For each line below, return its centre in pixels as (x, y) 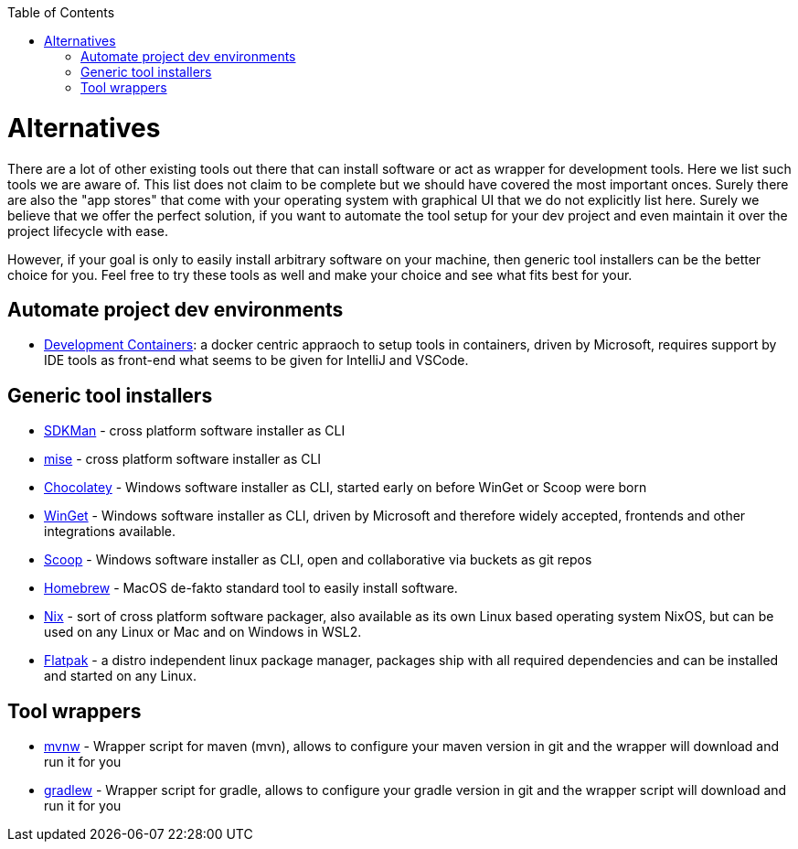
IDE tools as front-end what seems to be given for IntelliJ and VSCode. (256, 360)
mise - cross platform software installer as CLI (183, 459)
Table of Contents (61, 12)
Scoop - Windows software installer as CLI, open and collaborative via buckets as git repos (318, 560)
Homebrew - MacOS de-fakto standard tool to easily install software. (251, 588)
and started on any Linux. (121, 676)
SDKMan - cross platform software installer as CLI (195, 431)
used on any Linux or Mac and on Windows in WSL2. (203, 632)
